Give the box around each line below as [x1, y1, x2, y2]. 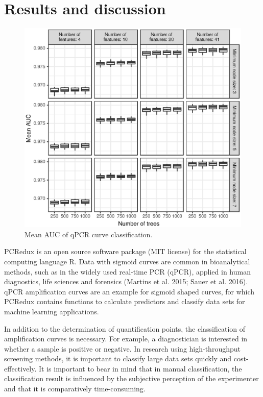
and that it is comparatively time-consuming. [4, 383, 146, 394]
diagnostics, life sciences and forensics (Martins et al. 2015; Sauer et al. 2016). [4, 276, 248, 287]
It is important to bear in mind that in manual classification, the [39, 363, 242, 374]
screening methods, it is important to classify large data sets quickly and [4, 353, 232, 364]
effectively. [4, 363, 37, 374]
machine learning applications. [4, 306, 99, 316]
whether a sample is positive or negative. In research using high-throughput [4, 343, 241, 354]
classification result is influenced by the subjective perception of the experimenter [4, 373, 259, 384]
